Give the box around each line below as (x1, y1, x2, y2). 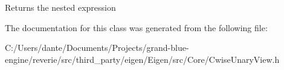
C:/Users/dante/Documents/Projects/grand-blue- (5, 41, 189, 54)
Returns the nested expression (5, 1, 116, 13)
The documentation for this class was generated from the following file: (5, 21, 268, 34)
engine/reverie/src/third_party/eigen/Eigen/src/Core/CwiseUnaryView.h (5, 53, 280, 65)
